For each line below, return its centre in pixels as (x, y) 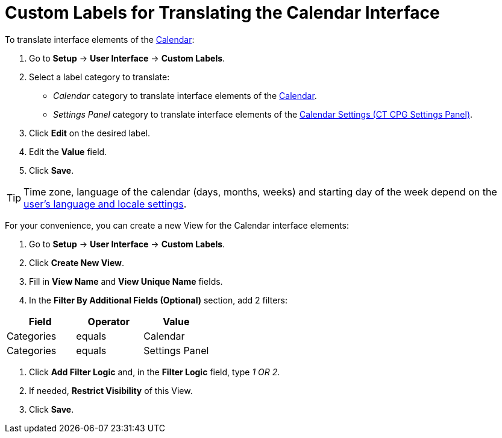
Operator (109, 321)
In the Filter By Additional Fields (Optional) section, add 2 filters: (158, 300)
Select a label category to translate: (99, 77)
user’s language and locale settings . (105, 204)
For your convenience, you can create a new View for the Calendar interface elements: (177, 225)
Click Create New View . (77, 262)
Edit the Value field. (68, 151)
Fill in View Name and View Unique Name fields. (126, 281)
